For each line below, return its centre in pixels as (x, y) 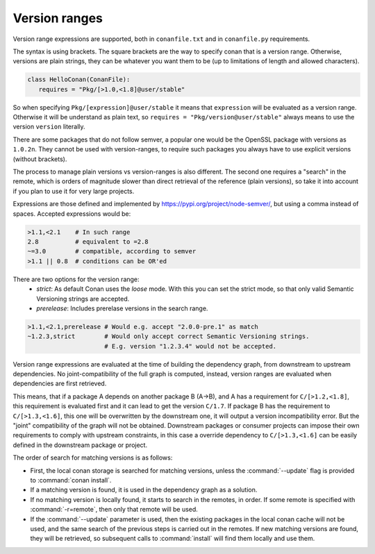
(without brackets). (40, 159)
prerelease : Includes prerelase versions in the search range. (122, 308)
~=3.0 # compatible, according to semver (112, 251)
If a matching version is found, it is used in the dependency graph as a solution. (144, 490)
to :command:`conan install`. (71, 480)
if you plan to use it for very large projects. (74, 191)
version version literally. (49, 127)
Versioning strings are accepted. (83, 299)
